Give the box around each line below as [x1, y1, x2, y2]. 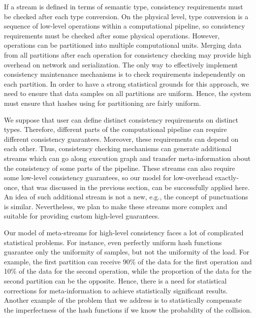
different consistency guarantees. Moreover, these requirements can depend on [4, 133, 239, 144]
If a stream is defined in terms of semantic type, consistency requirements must [4, 1, 243, 11]
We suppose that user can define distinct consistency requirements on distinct [4, 114, 238, 125]
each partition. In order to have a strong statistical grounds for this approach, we [4, 78, 249, 89]
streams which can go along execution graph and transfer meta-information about [4, 153, 251, 163]
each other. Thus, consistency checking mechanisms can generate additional [4, 143, 232, 154]
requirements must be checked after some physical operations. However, [4, 30, 220, 40]
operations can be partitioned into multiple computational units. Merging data [4, 40, 242, 50]
